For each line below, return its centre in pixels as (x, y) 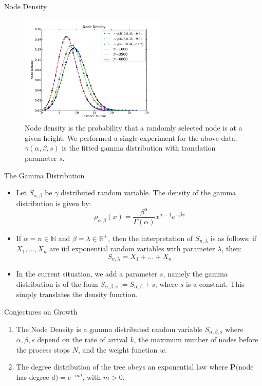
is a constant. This (215, 283)
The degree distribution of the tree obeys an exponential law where (122, 367)
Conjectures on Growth (41, 311)
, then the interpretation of (151, 238)
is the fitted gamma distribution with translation (139, 148)
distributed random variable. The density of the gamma (148, 192)
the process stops (43, 349)
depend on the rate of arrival (82, 339)
